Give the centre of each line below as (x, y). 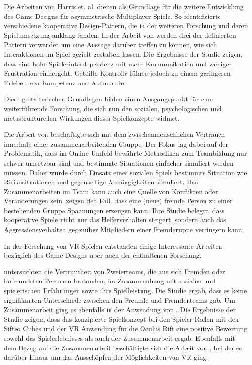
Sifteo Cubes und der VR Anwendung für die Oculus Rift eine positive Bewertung (126, 328)
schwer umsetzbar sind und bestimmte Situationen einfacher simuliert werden (119, 162)
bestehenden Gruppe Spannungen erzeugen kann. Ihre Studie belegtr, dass (114, 210)
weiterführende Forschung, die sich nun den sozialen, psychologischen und (113, 108)
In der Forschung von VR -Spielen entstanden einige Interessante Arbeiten (113, 245)
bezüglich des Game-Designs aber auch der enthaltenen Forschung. (103, 255)
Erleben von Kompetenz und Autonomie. (65, 82)
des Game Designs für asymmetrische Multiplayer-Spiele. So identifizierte (112, 16)
